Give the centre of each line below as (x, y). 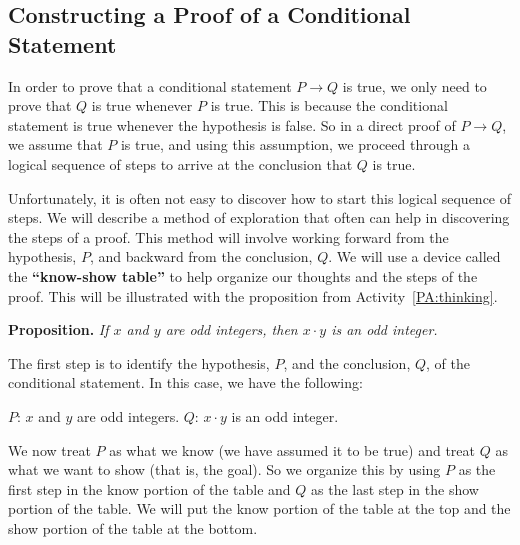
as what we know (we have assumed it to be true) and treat (292, 449)
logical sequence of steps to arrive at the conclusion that (180, 163)
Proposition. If (58, 329)
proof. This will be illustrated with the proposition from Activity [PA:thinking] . (253, 295)
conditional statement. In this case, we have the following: (185, 382)
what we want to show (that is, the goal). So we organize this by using (224, 469)
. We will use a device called (414, 256)
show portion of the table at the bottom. (133, 527)
